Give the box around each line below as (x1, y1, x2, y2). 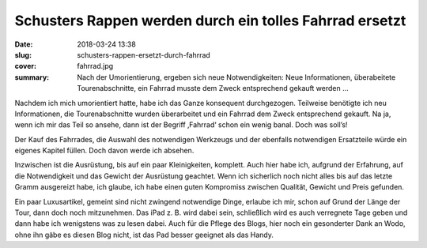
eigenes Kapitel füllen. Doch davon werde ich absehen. (14, 146, 195, 156)
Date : (14, 39, 33, 49)
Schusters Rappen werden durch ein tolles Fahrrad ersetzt (14, 12, 406, 29)
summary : (14, 72, 50, 82)
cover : (14, 62, 37, 71)
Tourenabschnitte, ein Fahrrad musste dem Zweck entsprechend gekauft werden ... (77, 84, 350, 93)
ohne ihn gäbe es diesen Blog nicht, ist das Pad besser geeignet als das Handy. (14, 230, 274, 239)
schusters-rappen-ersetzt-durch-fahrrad (77, 50, 211, 59)
